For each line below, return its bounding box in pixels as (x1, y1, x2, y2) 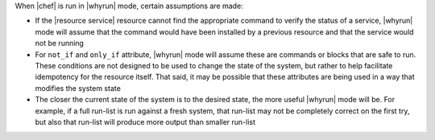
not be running (35, 39, 85, 48)
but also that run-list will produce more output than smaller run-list (35, 117, 256, 126)
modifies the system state (35, 83, 121, 93)
